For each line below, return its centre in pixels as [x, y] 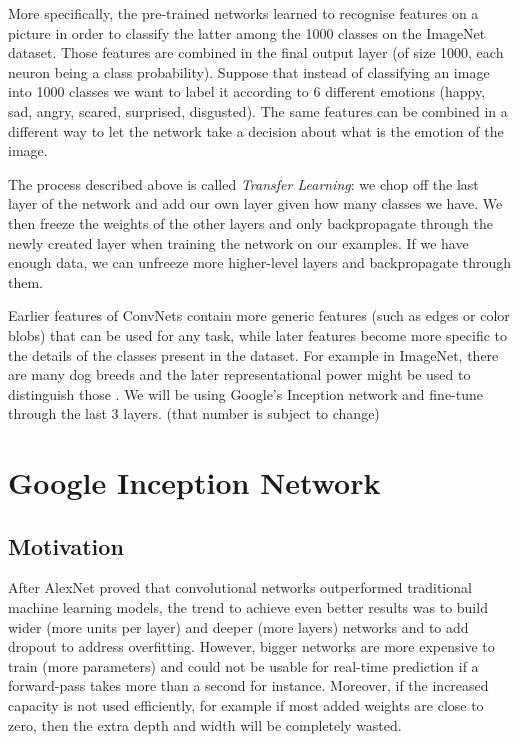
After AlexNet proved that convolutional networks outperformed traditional [240, 587]
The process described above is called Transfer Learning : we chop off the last [243, 183]
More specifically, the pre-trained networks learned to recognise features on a [243, 13]
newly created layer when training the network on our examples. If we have [238, 242]
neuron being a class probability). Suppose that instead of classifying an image [249, 71]
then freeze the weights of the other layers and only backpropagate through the [250, 222]
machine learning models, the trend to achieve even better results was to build [248, 607]
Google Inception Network [194, 482]
